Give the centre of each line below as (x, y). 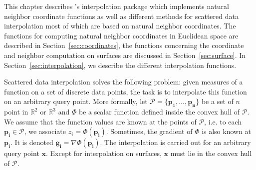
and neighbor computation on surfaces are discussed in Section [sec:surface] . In (125, 55)
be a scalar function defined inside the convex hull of (159, 112)
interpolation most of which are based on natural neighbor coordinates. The (120, 26)
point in (16, 112)
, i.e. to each (223, 121)
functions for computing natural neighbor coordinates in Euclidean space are (121, 35)
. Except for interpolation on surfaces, (104, 153)
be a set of (217, 101)
